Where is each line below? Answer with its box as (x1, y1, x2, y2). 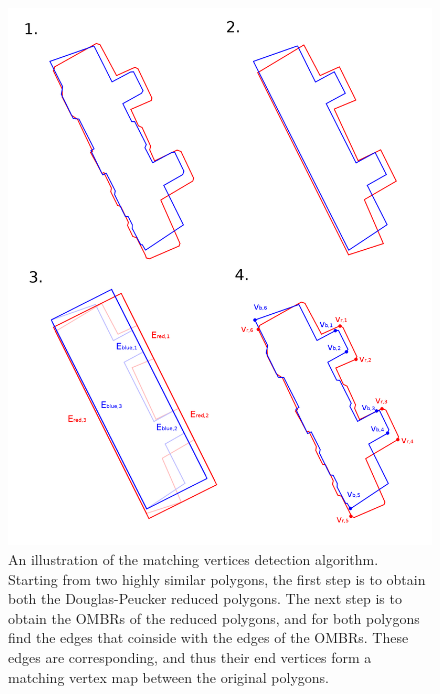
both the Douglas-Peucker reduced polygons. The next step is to (8, 588, 402, 609)
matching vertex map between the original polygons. (8, 666, 329, 687)
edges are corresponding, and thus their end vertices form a (8, 646, 372, 667)
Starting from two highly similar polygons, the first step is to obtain (8, 568, 426, 589)
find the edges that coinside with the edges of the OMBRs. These (8, 627, 409, 648)
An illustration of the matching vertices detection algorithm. (8, 548, 379, 569)
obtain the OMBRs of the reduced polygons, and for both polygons (8, 607, 420, 628)
